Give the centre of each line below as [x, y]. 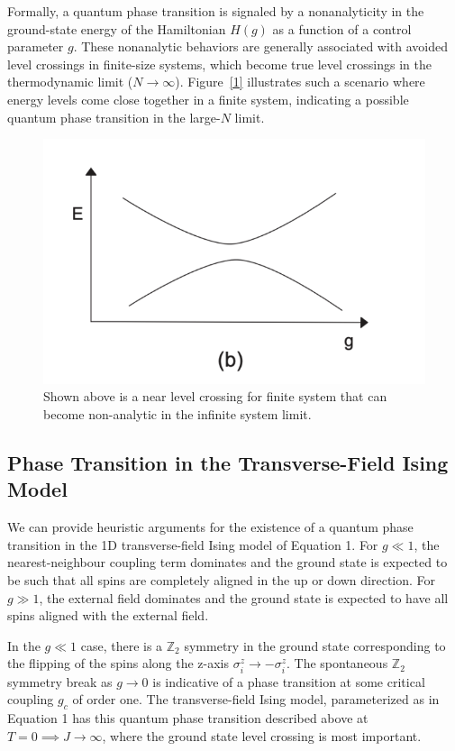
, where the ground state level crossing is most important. [262, 735]
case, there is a [122, 645]
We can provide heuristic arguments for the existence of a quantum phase [210, 527]
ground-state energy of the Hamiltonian [117, 28]
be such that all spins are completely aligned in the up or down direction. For [222, 580]
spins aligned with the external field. [108, 615]
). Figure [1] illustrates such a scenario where [300, 82]
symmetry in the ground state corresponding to [315, 645]
